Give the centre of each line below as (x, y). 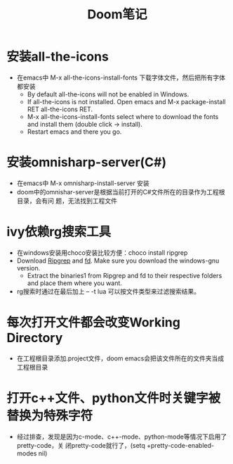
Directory (35, 338)
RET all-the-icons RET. (60, 109)
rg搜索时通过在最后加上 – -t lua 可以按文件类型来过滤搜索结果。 (108, 291)
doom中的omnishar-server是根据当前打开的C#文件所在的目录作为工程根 (121, 192)
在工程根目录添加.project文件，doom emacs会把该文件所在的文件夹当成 (120, 358)
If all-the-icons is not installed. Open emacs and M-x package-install (126, 101)
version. (28, 268)
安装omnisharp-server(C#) (87, 162)
